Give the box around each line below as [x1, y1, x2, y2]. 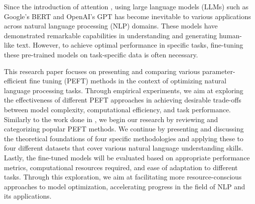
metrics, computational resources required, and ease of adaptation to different [4, 162, 238, 172]
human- [219, 30, 242, 40]
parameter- [202, 66, 235, 76]
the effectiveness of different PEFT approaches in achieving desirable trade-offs [4, 95, 241, 105]
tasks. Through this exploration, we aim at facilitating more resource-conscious [4, 172, 242, 182]
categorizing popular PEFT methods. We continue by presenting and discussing [4, 124, 244, 134]
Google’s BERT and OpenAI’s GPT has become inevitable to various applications [4, 11, 251, 21]
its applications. [4, 191, 52, 201]
